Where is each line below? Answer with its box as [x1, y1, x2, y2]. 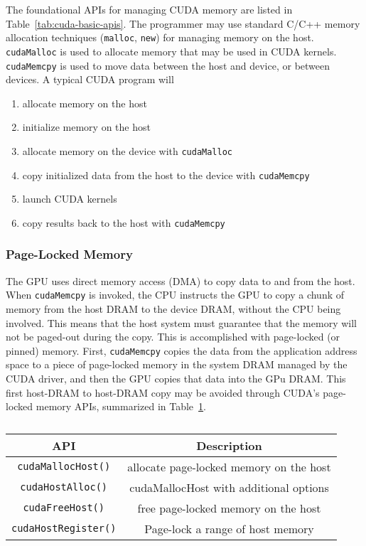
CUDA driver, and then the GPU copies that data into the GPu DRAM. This [6, 371, 346, 385]
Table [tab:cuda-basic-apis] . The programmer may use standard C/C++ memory [6, 16, 360, 31]
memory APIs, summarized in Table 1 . [36, 399, 206, 414]
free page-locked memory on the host [137, 499, 321, 516]
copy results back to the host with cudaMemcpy [22, 215, 225, 230]
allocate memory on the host [22, 95, 147, 110]
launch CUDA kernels [22, 191, 117, 206]
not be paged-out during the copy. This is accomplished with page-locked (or [6, 329, 340, 344]
